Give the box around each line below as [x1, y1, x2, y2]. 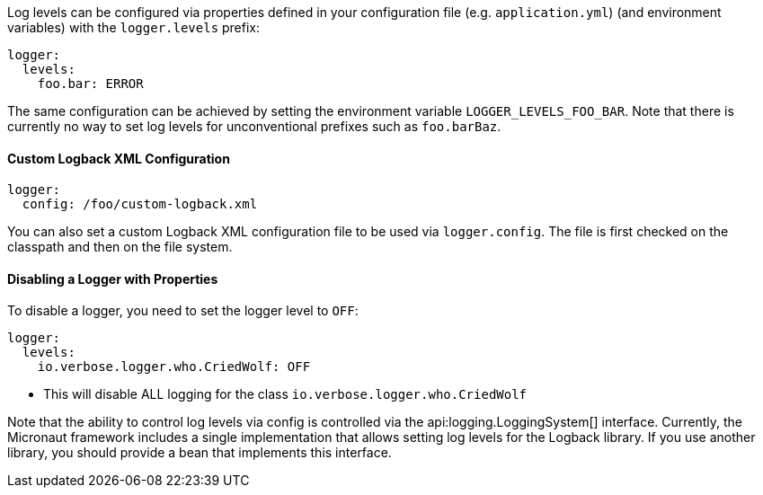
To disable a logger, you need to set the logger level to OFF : [7, 303, 359, 319]
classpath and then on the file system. [7, 239, 233, 255]
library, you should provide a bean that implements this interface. [7, 445, 392, 461]
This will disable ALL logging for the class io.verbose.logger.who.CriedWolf [43, 386, 528, 402]
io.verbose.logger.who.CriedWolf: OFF [37, 359, 311, 375]
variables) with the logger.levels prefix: [7, 20, 261, 35]
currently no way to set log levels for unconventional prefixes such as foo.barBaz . [7, 119, 501, 134]
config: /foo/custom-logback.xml [22, 197, 258, 212]
